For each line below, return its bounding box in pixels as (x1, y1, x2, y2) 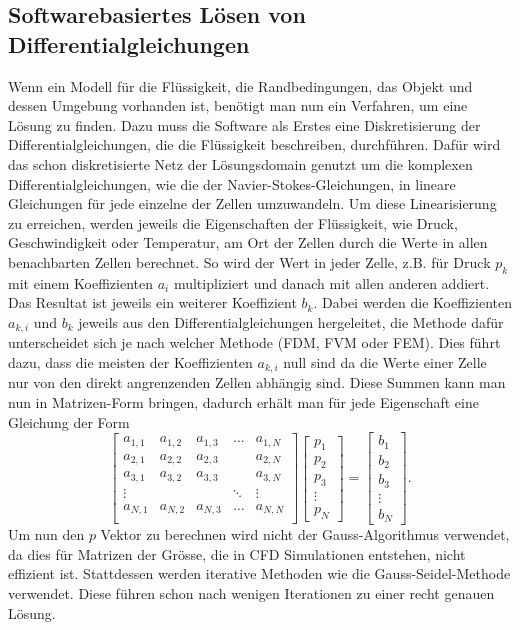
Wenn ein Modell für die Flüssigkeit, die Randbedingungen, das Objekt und (8, 75, 473, 96)
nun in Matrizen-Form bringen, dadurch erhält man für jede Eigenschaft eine (8, 392, 479, 413)
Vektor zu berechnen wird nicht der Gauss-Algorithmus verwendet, (100, 524, 510, 545)
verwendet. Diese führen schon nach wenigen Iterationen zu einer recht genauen (8, 582, 495, 603)
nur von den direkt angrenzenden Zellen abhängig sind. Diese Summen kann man (8, 372, 506, 393)
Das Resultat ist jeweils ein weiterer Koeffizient (8, 292, 297, 313)
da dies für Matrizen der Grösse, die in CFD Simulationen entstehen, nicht (8, 543, 466, 564)
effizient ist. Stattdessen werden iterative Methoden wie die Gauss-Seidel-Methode (8, 563, 511, 584)
